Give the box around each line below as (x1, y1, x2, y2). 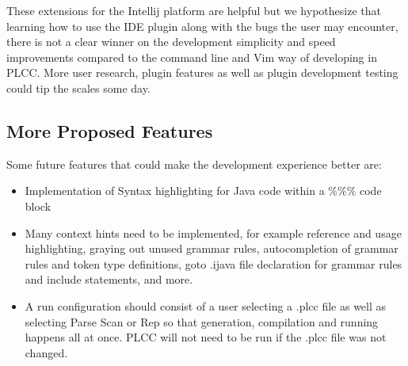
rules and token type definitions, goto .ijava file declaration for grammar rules (25, 255, 402, 272)
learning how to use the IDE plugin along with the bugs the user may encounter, (6, 17, 398, 34)
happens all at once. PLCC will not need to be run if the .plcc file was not (25, 329, 387, 345)
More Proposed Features (6, 118, 213, 143)
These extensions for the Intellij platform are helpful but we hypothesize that (6, 2, 381, 18)
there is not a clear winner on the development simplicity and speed (6, 33, 336, 50)
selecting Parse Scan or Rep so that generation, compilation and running (25, 313, 379, 330)
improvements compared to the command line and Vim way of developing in (6, 48, 377, 65)
